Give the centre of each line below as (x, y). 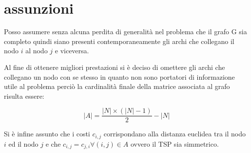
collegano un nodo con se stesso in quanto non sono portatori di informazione (119, 76)
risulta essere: (24, 96)
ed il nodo (23, 143)
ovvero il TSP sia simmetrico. (174, 143)
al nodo (37, 51)
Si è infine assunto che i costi (47, 134)
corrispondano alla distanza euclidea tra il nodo (174, 134)
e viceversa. (72, 51)
